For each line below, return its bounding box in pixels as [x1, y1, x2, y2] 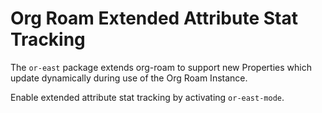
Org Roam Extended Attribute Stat [10, 7, 298, 30]
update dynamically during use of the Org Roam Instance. [10, 72, 248, 84]
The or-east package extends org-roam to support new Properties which [10, 61, 312, 73]
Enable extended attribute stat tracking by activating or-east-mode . [10, 91, 285, 103]
